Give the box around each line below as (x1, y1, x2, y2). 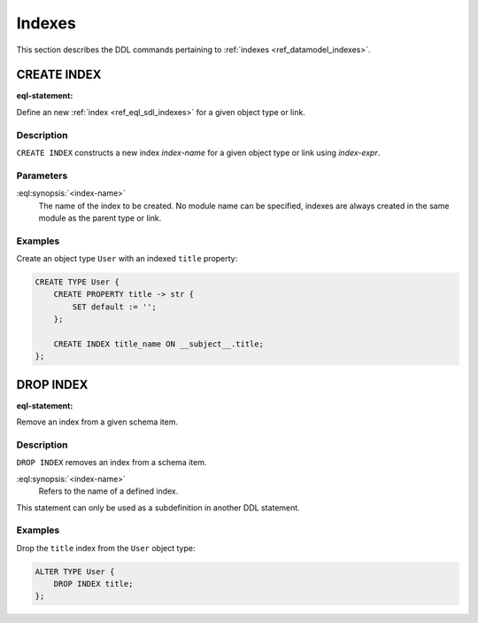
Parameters (16, 169, 68, 182)
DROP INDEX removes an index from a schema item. (16, 457, 207, 468)
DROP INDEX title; (53, 579, 134, 589)
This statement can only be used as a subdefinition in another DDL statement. (16, 502, 300, 513)
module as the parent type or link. (38, 213, 162, 223)
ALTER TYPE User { (35, 566, 115, 576)
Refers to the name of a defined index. (38, 486, 179, 496)
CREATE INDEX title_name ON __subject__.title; (53, 339, 265, 349)
